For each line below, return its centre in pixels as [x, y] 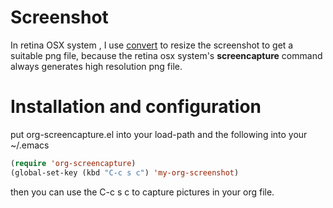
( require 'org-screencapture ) [73, 163]
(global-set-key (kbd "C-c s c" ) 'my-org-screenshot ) [125, 172]
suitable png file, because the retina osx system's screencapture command [166, 55]
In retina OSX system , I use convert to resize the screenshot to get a [152, 45]
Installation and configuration [136, 107]
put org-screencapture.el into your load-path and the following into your [159, 134]
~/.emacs [30, 145]
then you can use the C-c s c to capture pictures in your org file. [142, 192]
